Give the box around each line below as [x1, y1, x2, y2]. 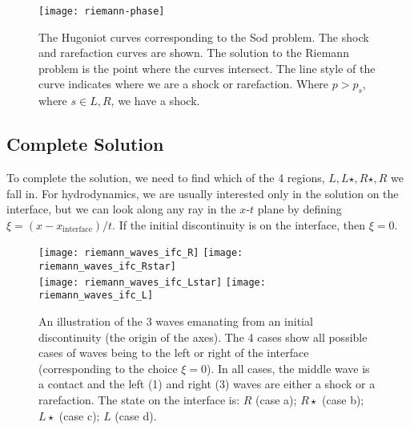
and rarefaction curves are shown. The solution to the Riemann [38, 44, 349, 61]
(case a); [255, 391, 297, 408]
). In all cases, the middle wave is [207, 359, 370, 376]
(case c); [58, 407, 100, 424]
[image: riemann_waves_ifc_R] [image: [38, 247, 243, 259]
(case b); [322, 391, 364, 408]
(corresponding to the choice [38, 359, 178, 376]
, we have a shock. [111, 92, 200, 109]
